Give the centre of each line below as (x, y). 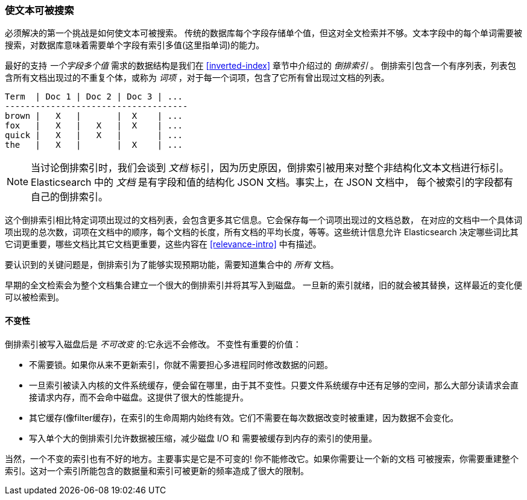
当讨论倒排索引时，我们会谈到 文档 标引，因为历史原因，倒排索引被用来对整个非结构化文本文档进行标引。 (270, 168)
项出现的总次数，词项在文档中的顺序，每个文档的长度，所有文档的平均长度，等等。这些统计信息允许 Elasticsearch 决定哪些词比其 (262, 232)
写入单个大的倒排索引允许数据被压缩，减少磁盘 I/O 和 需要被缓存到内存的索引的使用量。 (203, 438)
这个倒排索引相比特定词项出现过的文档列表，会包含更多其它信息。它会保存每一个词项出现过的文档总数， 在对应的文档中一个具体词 (263, 220)
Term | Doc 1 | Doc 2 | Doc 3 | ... (94, 97)
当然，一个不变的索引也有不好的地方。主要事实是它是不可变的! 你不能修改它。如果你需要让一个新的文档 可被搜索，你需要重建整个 (262, 458)
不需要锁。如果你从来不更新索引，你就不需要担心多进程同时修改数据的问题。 (181, 364)
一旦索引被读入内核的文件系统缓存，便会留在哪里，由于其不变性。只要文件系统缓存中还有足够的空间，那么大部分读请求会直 (274, 385)
